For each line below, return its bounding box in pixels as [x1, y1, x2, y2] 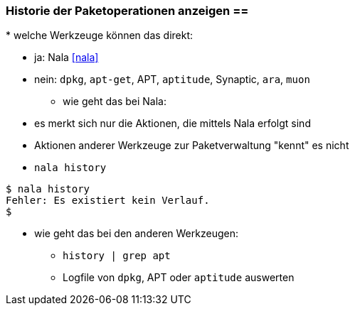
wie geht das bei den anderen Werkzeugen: [34, 227, 238, 240]
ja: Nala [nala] [34, 51, 99, 64]
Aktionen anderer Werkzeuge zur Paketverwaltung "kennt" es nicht [34, 139, 349, 152]
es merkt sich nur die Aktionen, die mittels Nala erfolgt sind [34, 117, 311, 130]
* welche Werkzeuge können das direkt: [6, 29, 194, 42]
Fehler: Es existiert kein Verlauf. [6, 195, 210, 207]
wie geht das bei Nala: [63, 95, 167, 108]
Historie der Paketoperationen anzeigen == [6, 4, 249, 18]
